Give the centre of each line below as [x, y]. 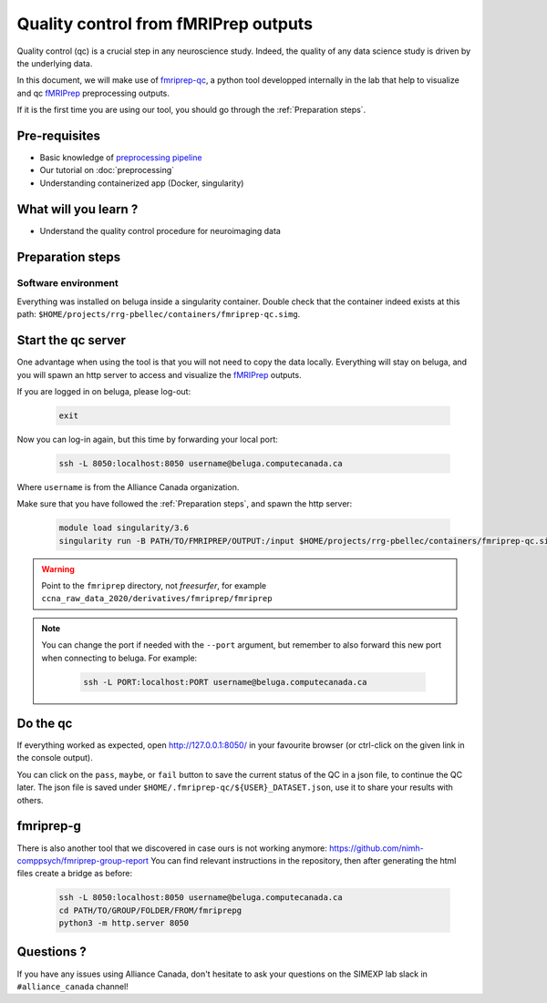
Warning [58, 568]
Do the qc [45, 723]
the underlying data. [55, 63]
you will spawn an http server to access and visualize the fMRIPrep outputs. [159, 374]
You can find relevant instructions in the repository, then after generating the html [304, 860]
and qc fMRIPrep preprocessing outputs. [93, 93]
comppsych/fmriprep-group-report [83, 860]
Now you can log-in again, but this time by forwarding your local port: [147, 439]
